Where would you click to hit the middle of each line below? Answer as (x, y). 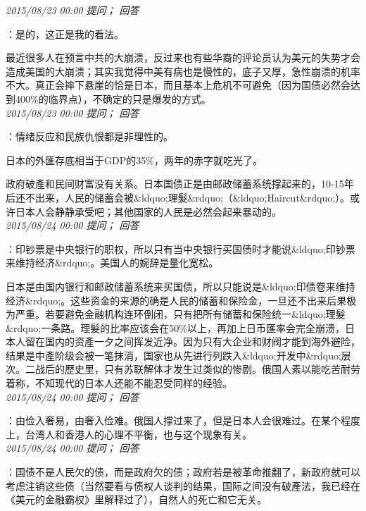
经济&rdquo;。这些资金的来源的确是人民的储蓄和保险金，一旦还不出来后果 (176, 300)
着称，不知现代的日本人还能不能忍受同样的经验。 (119, 383)
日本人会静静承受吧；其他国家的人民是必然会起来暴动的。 (148, 211)
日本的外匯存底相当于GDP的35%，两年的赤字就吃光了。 (134, 160)
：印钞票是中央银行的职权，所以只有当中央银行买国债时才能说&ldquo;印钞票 (181, 248)
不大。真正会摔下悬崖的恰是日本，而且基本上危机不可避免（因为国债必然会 (178, 85)
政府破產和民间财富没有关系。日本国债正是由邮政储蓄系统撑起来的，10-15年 (180, 184)
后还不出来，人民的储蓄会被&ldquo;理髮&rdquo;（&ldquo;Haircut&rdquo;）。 (178, 197)
